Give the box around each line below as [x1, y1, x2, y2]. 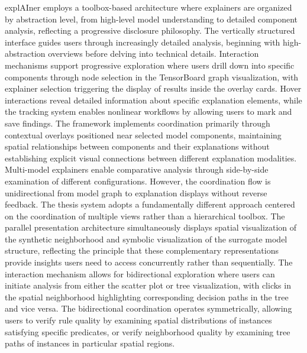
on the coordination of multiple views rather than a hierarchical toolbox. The [5, 209, 285, 222]
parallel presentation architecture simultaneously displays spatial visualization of [5, 221, 297, 234]
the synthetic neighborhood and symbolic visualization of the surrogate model [5, 232, 287, 245]
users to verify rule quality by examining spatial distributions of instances [5, 314, 272, 326]
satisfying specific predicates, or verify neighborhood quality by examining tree [5, 325, 290, 338]
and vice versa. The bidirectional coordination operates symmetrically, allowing [5, 302, 292, 315]
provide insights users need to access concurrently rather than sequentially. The [5, 256, 293, 268]
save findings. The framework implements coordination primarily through [5, 116, 270, 129]
